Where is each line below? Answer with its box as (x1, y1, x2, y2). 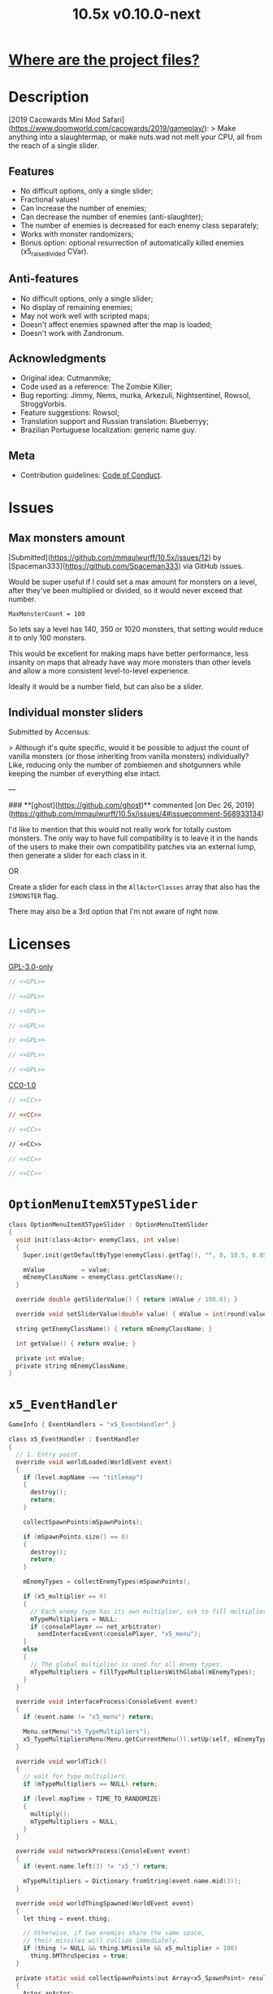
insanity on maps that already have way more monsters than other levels (8, 657, 252, 667)
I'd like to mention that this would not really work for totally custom (8, 824, 232, 834)
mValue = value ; (23, 1266, 111, 1274)
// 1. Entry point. (15, 1450, 82, 1459)
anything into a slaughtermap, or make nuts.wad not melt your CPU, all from (8, 132, 262, 142)
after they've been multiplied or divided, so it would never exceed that (8, 586, 243, 596)
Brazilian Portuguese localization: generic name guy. (19, 425, 197, 435)
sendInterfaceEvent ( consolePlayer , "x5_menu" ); (37, 1630, 201, 1638)
